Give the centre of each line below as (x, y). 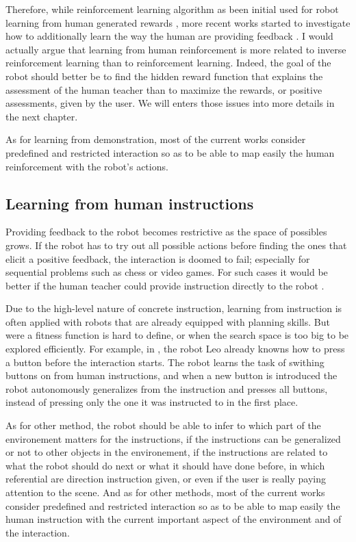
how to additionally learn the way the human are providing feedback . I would (169, 36)
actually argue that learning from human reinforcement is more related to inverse (176, 49)
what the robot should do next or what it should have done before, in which (165, 465)
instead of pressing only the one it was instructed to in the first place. (152, 402)
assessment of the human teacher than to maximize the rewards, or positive (164, 89)
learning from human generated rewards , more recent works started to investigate (178, 22)
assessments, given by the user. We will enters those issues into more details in (170, 103)
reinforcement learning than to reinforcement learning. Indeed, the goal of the (168, 63)
